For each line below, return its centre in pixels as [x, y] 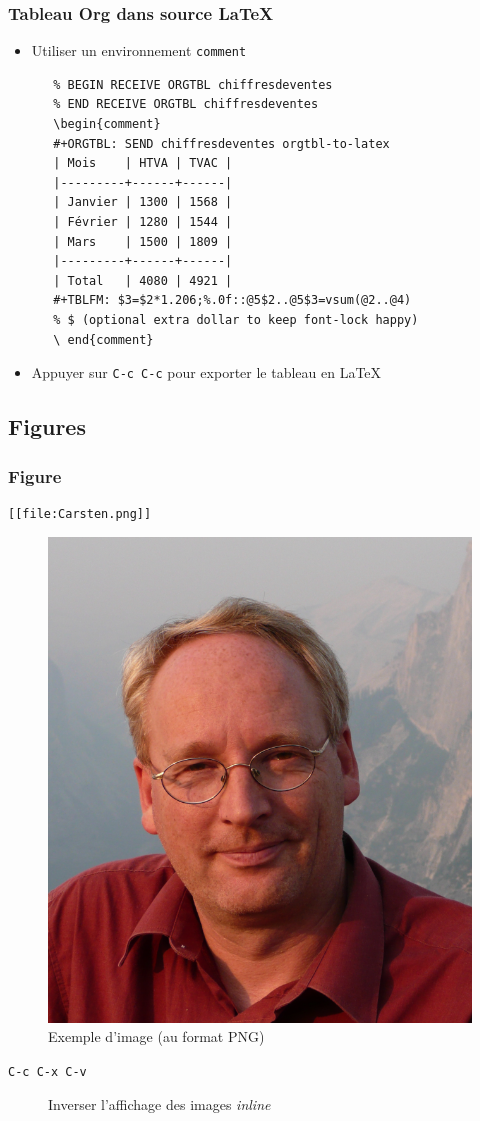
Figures [47, 426]
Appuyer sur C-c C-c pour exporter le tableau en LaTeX [206, 372]
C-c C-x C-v [47, 1071]
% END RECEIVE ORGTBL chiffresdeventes [186, 104]
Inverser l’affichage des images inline [159, 1103]
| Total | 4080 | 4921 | [143, 280]
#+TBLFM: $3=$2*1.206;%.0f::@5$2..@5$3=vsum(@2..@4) [232, 300]
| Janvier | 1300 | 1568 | [143, 202]
